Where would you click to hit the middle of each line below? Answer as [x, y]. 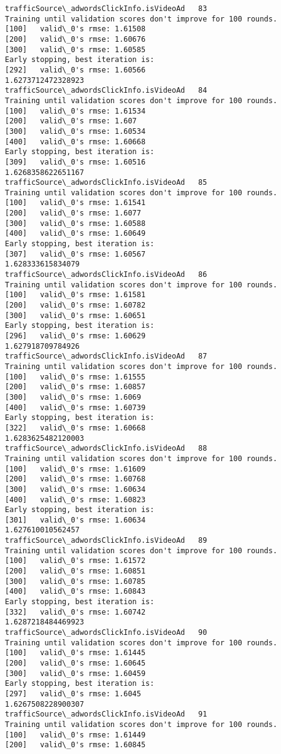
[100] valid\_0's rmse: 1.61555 [75, 377]
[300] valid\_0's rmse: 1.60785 [75, 581]
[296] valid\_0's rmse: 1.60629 [75, 336]
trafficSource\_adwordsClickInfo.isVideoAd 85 [106, 183]
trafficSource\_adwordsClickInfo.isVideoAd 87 [106, 356]
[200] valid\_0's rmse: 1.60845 [75, 745]
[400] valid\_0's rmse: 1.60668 [75, 142]
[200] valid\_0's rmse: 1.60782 [75, 305]
